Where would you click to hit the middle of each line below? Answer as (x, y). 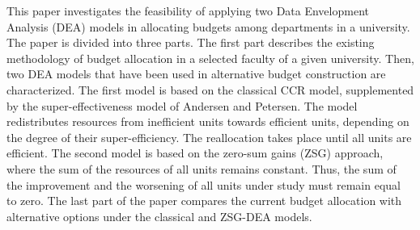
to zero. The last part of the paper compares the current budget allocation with (204, 201)
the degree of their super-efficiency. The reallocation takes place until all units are (209, 137)
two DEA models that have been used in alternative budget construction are (196, 74)
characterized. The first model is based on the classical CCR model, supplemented (210, 89)
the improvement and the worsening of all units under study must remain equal (204, 184)
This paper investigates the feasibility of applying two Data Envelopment (188, 10)
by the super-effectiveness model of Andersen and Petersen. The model (182, 105)
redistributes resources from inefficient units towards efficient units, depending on (208, 121)
